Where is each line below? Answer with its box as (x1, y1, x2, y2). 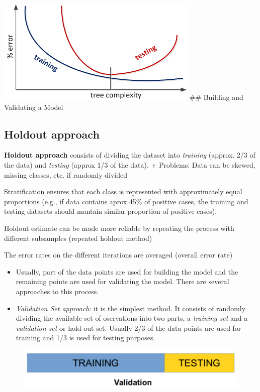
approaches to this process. (16, 286, 99, 296)
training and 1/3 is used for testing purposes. (16, 332, 155, 343)
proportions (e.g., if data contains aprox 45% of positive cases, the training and (4, 196, 248, 206)
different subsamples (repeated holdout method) (4, 232, 152, 243)
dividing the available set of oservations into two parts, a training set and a (16, 313, 248, 323)
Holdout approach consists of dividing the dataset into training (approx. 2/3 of (4, 150, 255, 160)
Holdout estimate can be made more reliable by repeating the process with (4, 222, 234, 233)
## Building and (189, 92, 243, 102)
